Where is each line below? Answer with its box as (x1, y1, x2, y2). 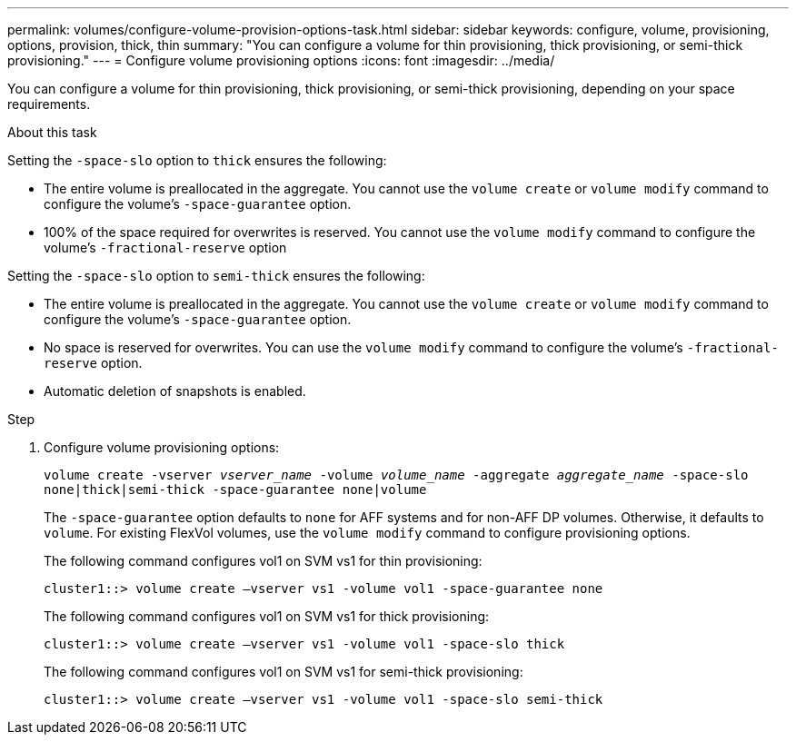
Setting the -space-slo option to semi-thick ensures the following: (7, 268, 425, 283)
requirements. (7, 96, 91, 112)
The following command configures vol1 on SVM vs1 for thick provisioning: (44, 608, 490, 624)
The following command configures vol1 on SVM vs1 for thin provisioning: (44, 553, 483, 569)
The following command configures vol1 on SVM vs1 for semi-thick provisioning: (44, 664, 523, 679)
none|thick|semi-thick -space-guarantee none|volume (44, 482, 427, 497)
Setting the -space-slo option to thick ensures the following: (7, 153, 387, 168)
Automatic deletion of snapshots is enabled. (44, 383, 306, 399)
